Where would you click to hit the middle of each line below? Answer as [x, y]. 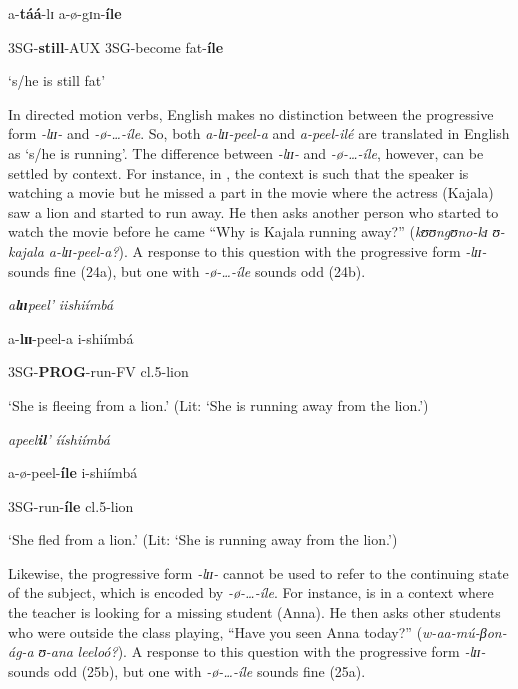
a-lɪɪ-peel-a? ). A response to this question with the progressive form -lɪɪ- [267, 250]
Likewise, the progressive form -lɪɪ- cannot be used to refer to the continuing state [258, 572]
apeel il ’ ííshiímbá [59, 438]
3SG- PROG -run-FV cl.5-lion [98, 371]
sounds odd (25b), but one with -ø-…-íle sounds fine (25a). [187, 670]
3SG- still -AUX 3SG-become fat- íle [116, 46]
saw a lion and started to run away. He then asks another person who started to [253, 211]
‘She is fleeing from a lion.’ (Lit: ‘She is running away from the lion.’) [218, 404]
